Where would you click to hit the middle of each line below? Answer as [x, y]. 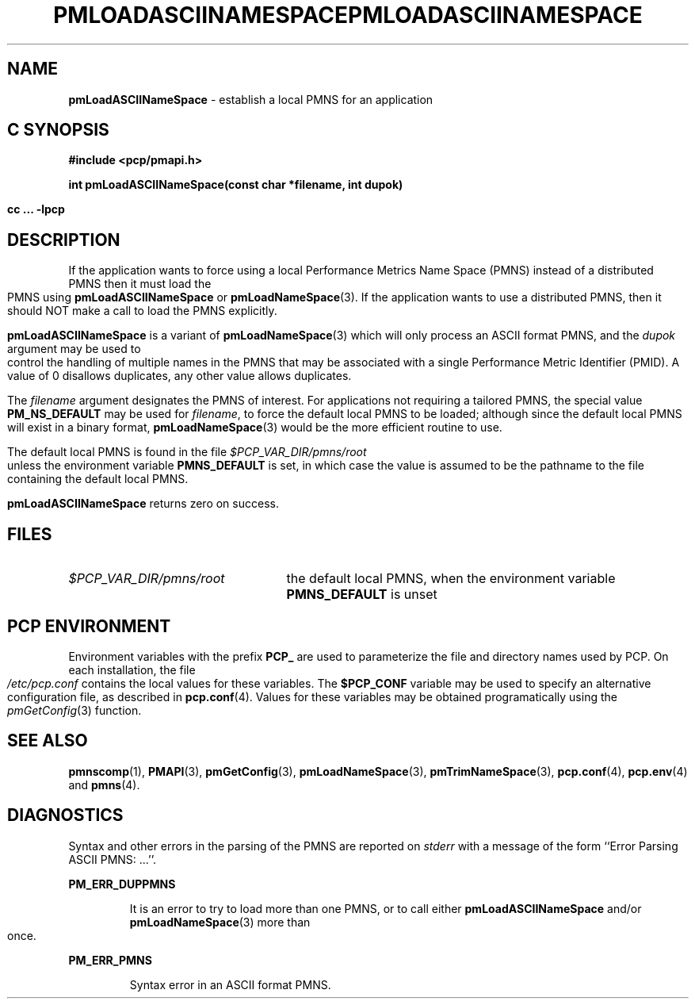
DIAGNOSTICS [65, 815]
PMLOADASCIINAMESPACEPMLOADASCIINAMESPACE [348, 15]
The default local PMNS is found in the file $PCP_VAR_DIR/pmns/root [187, 452]
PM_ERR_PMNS [110, 960]
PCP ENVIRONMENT [89, 626]
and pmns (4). [104, 784]
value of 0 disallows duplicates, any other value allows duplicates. [179, 376]
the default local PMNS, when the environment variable [451, 579]
